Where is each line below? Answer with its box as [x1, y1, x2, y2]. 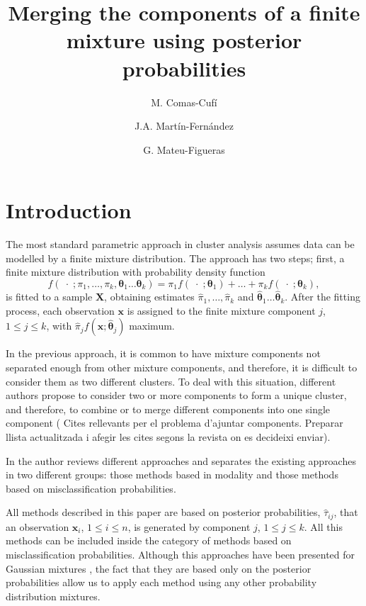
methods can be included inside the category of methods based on [6, 533, 292, 548]
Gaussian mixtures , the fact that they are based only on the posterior [6, 561, 311, 576]
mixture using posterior [66, 26, 302, 55]
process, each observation [6, 303, 115, 318]
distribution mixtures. [6, 588, 101, 603]
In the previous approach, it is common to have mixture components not [6, 346, 321, 361]
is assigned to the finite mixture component [127, 303, 316, 318]
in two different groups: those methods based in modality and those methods [6, 467, 338, 482]
